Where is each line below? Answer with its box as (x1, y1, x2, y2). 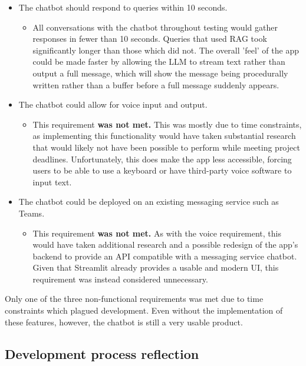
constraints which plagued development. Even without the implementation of (5, 304, 283, 317)
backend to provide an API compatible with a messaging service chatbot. (32, 249, 297, 262)
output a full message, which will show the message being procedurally (32, 66, 288, 79)
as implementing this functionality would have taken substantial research (32, 129, 296, 142)
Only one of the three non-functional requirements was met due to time (5, 292, 264, 305)
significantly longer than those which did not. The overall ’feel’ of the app (32, 44, 299, 56)
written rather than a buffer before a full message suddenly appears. (32, 78, 279, 91)
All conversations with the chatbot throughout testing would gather (32, 21, 278, 33)
